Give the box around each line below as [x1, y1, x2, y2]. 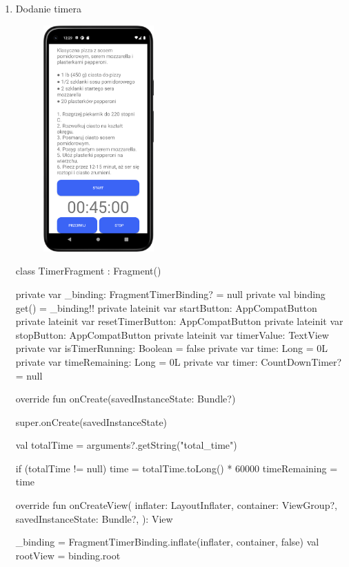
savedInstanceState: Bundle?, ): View [15, 511, 173, 526]
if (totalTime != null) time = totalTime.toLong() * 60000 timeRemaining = [15, 461, 338, 475]
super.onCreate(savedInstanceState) [15, 414, 168, 429]
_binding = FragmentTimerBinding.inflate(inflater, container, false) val [15, 535, 319, 549]
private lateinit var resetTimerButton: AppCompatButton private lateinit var [15, 314, 343, 328]
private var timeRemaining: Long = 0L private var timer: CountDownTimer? [15, 354, 342, 369]
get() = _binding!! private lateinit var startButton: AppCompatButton [15, 300, 317, 315]
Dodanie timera [15, 1, 81, 15]
